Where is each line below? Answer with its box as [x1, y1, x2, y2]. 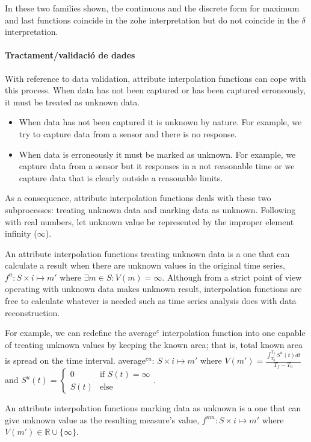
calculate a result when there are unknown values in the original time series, [5, 259, 285, 272]
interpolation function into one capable [162, 326, 306, 339]
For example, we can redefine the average [5, 326, 156, 339]
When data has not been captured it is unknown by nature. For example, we [19, 116, 302, 128]
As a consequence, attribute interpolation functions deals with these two [5, 191, 271, 204]
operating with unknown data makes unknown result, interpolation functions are [5, 282, 302, 295]
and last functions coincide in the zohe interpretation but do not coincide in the [5, 13, 299, 26]
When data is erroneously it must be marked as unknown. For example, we [19, 148, 296, 160]
